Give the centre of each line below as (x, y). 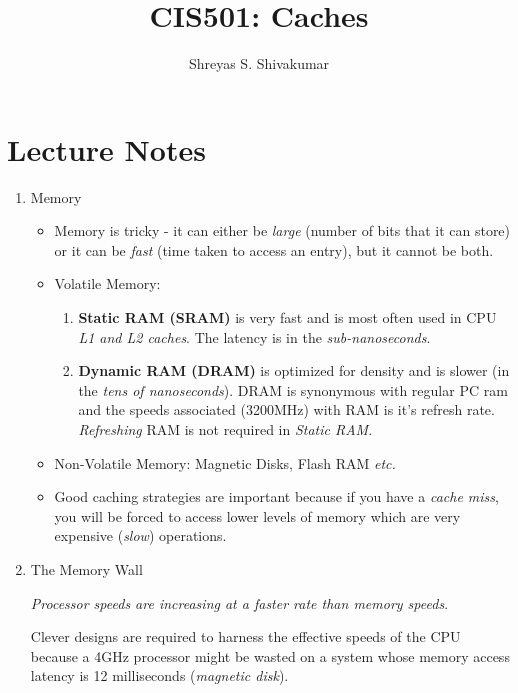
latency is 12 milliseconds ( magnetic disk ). (159, 675)
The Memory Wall (86, 568)
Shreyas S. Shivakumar (259, 63)
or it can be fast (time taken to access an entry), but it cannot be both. (274, 249)
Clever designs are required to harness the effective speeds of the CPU (245, 636)
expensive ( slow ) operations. (140, 535)
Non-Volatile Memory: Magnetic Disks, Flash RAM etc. (225, 462)
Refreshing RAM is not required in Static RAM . (225, 429)
